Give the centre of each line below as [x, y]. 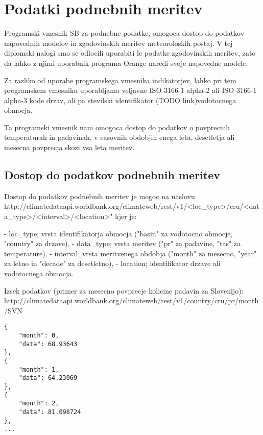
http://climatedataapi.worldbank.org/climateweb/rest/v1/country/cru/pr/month [131, 300]
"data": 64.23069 [48, 378]
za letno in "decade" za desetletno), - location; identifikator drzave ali [112, 263]
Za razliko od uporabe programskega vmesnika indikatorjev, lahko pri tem [120, 80]
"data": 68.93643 [48, 344]
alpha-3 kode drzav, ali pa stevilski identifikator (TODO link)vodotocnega [120, 100]
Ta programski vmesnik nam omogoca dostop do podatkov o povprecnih [117, 127]
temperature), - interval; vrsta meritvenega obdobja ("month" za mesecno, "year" [130, 253]
